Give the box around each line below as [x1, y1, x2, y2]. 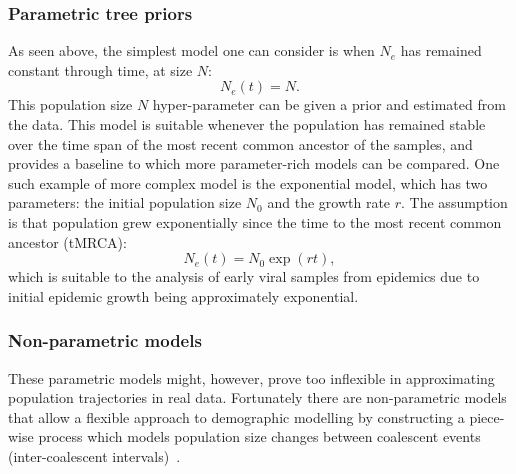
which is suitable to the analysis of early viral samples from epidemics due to [8, 266, 480, 287]
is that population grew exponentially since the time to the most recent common [8, 211, 502, 232]
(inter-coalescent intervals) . [8, 445, 181, 466]
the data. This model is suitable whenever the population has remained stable [8, 114, 486, 134]
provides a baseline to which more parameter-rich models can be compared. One [8, 153, 500, 174]
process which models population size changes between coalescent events [38, 426, 481, 447]
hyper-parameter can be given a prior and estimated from [152, 94, 506, 115]
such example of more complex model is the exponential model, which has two [8, 172, 488, 193]
